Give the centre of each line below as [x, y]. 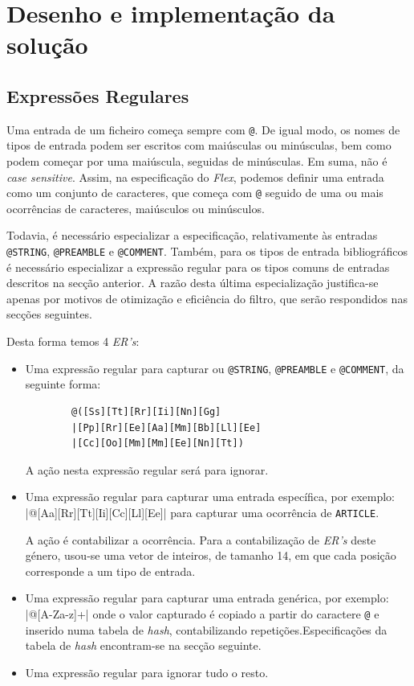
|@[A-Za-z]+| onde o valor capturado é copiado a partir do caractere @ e [202, 613]
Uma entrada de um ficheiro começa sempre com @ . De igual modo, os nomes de [203, 129]
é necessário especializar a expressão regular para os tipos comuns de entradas [198, 267]
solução [47, 45]
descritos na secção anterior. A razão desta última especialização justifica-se [193, 283]
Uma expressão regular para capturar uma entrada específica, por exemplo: [210, 497]
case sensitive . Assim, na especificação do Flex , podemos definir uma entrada [195, 177]
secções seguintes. [49, 314]
